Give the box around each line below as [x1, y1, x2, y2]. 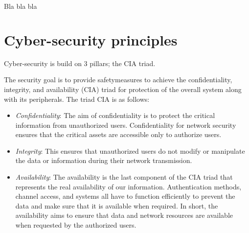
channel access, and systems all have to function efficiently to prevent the [15, 191, 235, 201]
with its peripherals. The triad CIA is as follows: [4, 93, 150, 104]
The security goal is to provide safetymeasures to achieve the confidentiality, [4, 74, 232, 85]
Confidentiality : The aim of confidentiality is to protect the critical [15, 110, 215, 120]
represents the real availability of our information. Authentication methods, [15, 181, 242, 191]
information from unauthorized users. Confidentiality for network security [15, 119, 236, 130]
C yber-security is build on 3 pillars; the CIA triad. [4, 58, 156, 68]
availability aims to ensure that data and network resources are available [15, 210, 233, 220]
